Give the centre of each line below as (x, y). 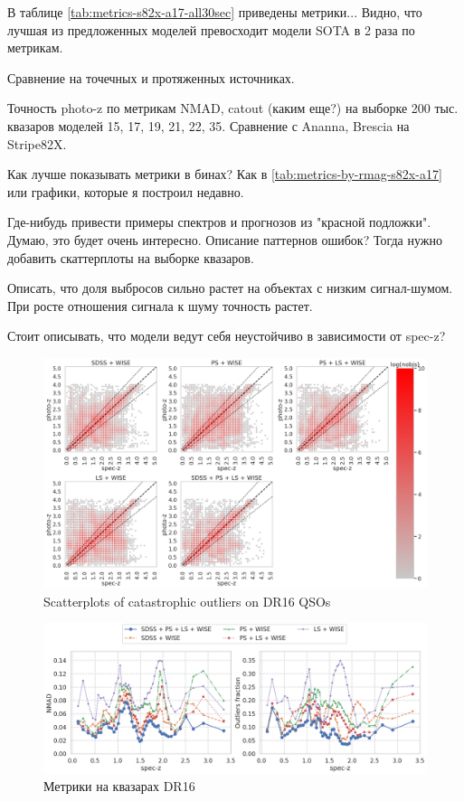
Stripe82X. (37, 143)
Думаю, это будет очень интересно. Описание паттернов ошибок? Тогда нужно (225, 239)
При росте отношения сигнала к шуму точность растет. (160, 305)
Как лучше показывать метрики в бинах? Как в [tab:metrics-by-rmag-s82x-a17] (225, 174)
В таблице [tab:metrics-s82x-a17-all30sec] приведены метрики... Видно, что (215, 12)
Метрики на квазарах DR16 (119, 786)
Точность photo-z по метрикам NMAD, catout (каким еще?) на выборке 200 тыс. (233, 108)
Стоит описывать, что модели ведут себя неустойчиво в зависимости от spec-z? (227, 336)
